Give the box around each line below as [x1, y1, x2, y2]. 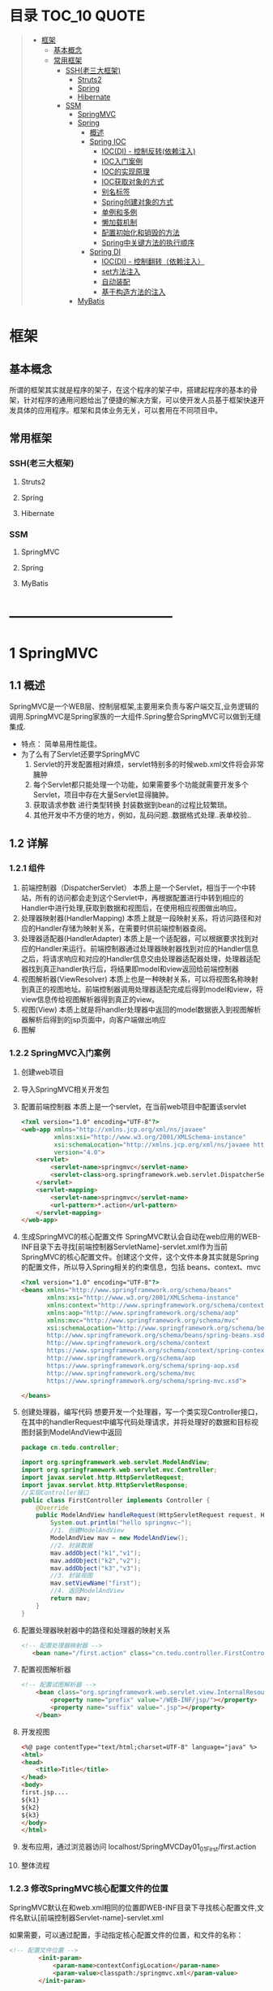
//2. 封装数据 [50, 1541, 93, 1550]
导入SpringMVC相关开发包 [20, 1085, 110, 1095]
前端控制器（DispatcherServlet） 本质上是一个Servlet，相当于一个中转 [20, 883, 256, 892]
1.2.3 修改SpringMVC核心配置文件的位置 [9, 1883, 168, 1894]
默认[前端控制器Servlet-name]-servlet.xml [23, 1913, 164, 1923]
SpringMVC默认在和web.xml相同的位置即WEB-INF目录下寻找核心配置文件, [9, 1902, 258, 1913]
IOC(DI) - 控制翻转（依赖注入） [101, 256, 205, 266]
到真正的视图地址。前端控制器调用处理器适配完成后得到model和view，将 [20, 984, 264, 994]
